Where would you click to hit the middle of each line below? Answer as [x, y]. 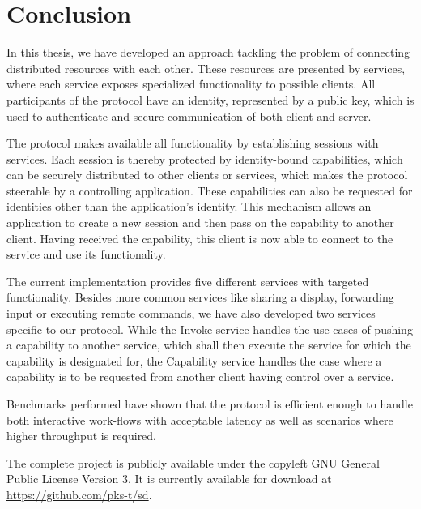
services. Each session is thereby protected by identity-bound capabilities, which [205, 158]
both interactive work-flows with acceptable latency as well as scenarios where [200, 419]
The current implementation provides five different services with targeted [188, 281]
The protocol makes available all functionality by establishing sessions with [193, 143]
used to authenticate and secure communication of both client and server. [189, 115]
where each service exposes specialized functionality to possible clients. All [191, 84]
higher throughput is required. [82, 436]
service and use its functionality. [86, 254]
